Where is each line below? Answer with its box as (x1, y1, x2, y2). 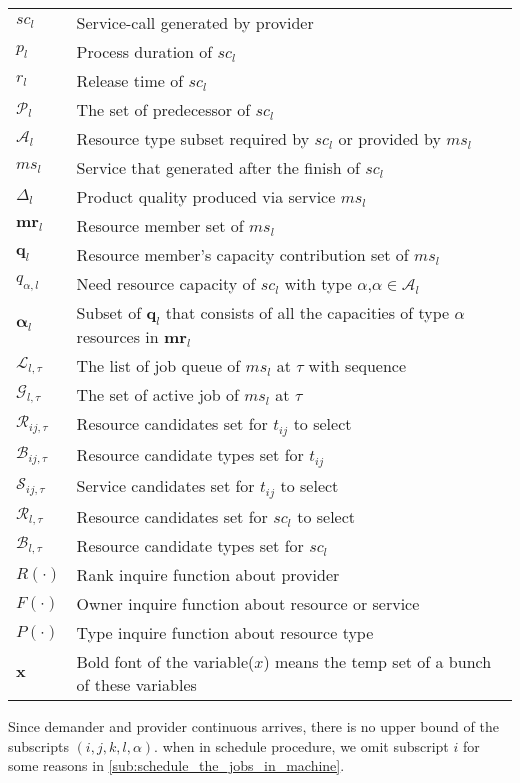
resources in (76, 325, 159, 349)
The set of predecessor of (76, 98, 251, 121)
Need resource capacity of (76, 272, 256, 295)
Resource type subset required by (76, 127, 310, 150)
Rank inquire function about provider (76, 563, 340, 586)
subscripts (8, 735, 69, 756)
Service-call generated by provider (76, 11, 314, 34)
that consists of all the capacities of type (165, 301, 450, 324)
